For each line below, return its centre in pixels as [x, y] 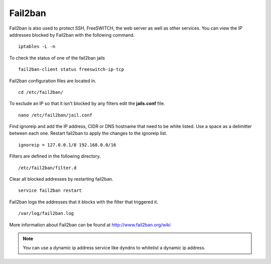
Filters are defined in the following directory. [55, 156]
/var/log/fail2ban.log [46, 214]
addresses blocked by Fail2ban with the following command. [72, 35]
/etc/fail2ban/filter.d [47, 168]
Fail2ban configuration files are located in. [53, 81]
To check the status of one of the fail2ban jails [57, 58]
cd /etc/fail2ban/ [41, 92]
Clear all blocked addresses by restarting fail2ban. [61, 179]
